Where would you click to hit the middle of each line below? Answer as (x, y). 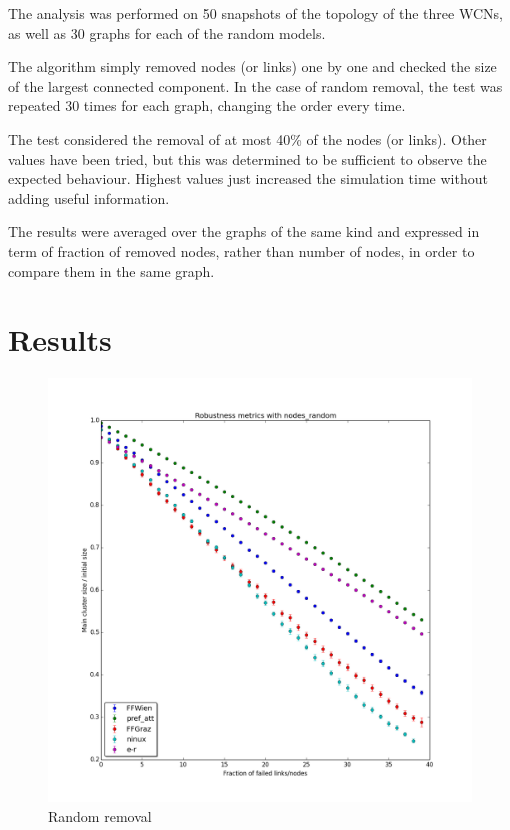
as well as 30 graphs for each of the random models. (167, 32)
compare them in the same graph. (111, 270)
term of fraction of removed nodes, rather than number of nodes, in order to (241, 250)
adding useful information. (89, 197)
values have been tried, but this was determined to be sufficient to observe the (247, 158)
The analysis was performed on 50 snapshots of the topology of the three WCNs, (255, 13)
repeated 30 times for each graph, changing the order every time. (207, 105)
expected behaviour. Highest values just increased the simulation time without (248, 178)
